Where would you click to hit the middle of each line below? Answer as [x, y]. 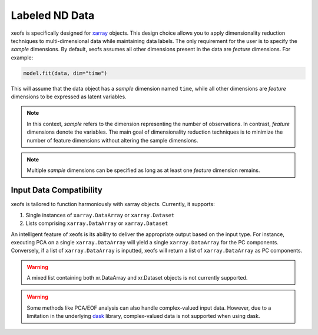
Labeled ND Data [53, 15]
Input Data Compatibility [57, 190]
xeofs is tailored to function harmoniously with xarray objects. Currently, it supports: [113, 204]
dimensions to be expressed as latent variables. [69, 97]
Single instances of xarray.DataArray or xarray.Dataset [100, 215]
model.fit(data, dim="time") [65, 73]
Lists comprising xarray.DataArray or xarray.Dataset [97, 223]
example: [22, 57]
